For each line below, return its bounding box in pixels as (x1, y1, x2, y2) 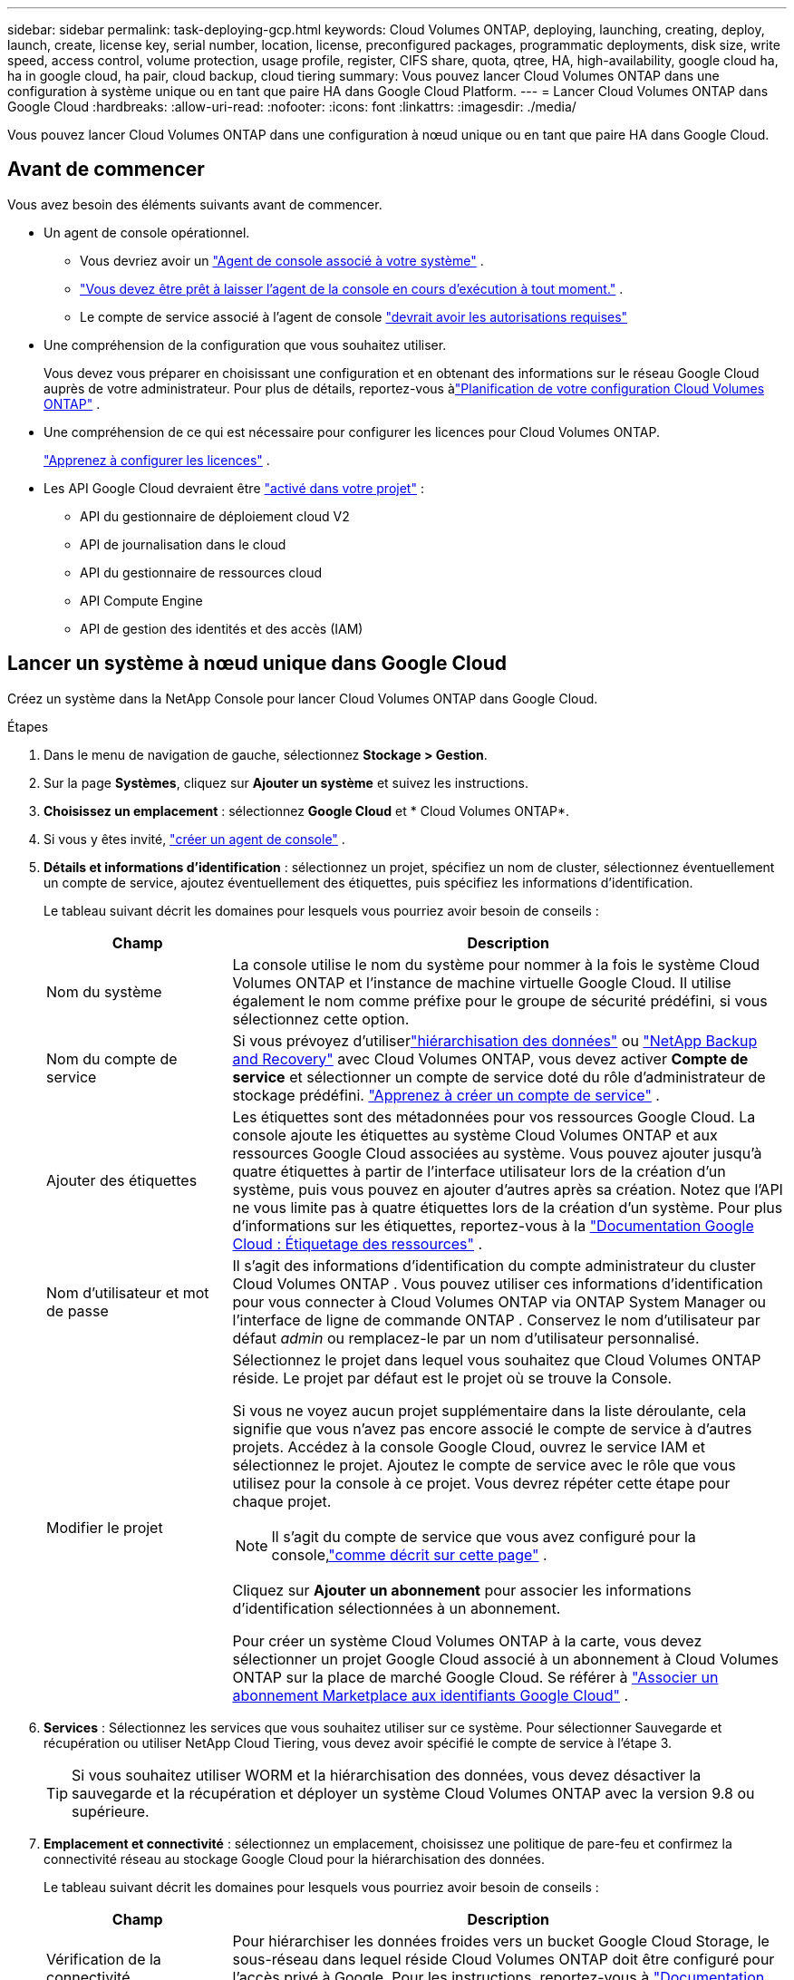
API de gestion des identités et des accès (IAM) (80, 620, 363, 636)
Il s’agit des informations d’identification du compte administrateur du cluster (232, 1256, 756, 1275)
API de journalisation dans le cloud (80, 536, 286, 552)
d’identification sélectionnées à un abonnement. (232, 1598, 561, 1617)
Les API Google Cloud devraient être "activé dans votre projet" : (44, 480, 424, 496)
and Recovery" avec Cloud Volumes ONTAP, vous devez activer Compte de (232, 1049, 749, 1068)
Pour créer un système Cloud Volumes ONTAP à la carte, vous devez (232, 1631, 702, 1650)
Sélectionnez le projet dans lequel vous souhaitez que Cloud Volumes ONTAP (232, 1350, 761, 1369)
